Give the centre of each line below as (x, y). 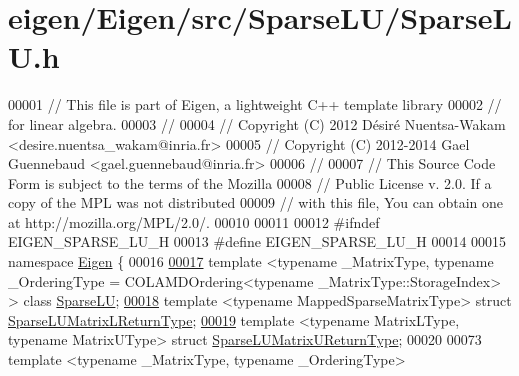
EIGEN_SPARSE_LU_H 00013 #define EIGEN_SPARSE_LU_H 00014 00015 (257, 241)
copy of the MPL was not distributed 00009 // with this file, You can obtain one (255, 202)
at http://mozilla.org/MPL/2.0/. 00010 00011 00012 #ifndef (194, 221)
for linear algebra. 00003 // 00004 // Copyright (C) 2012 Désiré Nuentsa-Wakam (257, 123)
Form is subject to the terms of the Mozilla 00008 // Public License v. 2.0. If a (250, 182)
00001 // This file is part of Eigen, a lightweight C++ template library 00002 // (255, 104)
